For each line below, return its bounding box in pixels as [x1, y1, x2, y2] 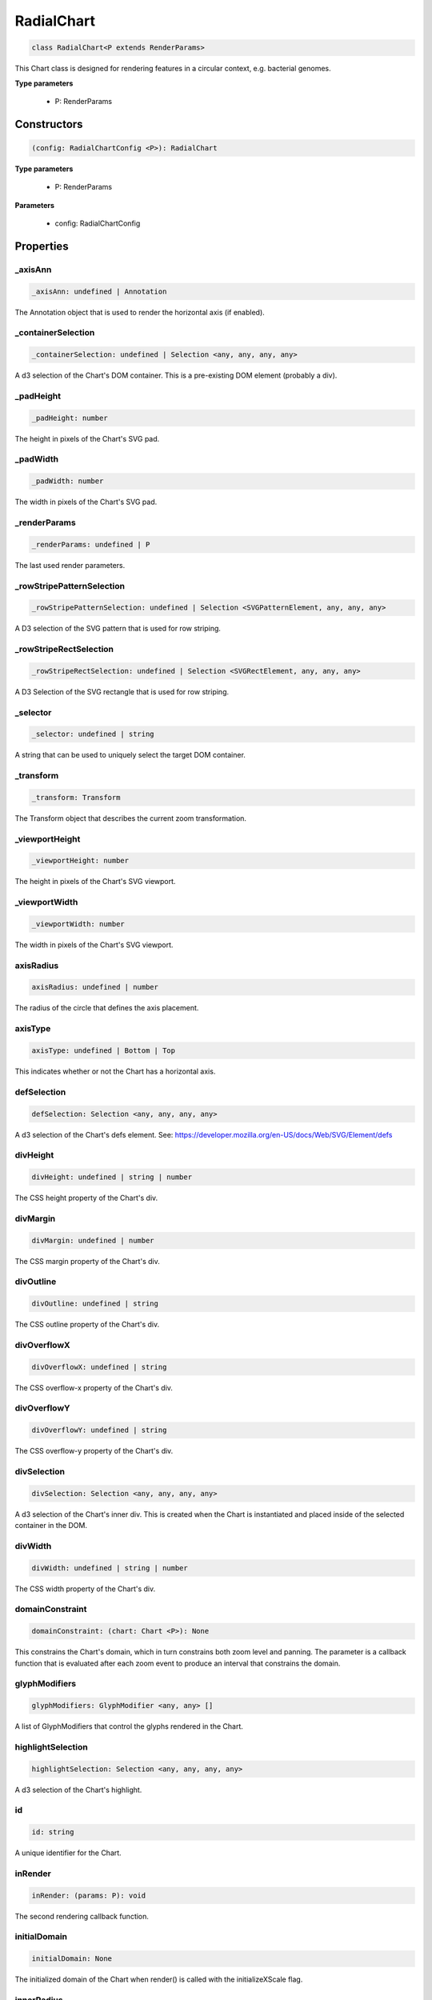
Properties [14, 239, 69, 253]
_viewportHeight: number [31, 856, 130, 866]
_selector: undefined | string [31, 730, 155, 739]
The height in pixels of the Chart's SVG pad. [14, 434, 160, 443]
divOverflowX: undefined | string [31, 1362, 167, 1371]
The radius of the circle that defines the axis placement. [14, 1003, 199, 1013]
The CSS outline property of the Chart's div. [14, 1320, 160, 1330]
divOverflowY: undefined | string [31, 1426, 167, 1435]
